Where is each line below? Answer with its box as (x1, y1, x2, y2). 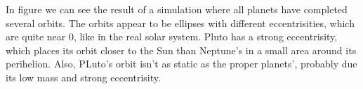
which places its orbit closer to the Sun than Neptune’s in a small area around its (6, 42, 357, 57)
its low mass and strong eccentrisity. (6, 70, 161, 84)
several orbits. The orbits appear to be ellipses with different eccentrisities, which (6, 15, 355, 30)
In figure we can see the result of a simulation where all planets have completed (6, 2, 348, 16)
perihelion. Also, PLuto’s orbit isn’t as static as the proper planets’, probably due (6, 56, 357, 71)
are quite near (6, 29, 66, 44)
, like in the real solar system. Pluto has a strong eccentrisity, (73, 29, 338, 44)
